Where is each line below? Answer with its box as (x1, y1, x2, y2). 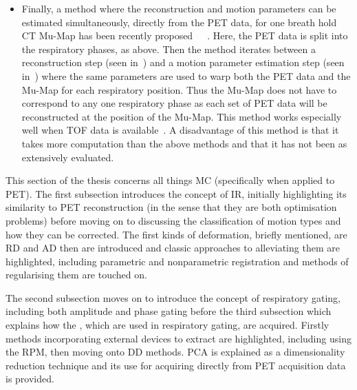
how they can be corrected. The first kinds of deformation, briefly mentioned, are (6, 227, 347, 241)
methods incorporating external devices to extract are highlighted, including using (6, 331, 351, 345)
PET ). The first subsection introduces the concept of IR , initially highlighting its (6, 186, 347, 201)
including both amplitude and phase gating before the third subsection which (6, 304, 332, 318)
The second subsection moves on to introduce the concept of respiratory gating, (6, 290, 341, 305)
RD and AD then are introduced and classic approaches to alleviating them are (6, 240, 340, 255)
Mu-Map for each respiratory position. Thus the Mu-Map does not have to (21, 82, 337, 96)
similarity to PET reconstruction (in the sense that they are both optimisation (6, 200, 337, 214)
